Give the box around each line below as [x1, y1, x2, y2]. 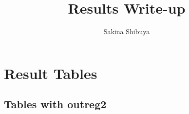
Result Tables [4, 63, 97, 83]
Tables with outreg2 [4, 96, 107, 112]
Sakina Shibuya [103, 26, 150, 37]
